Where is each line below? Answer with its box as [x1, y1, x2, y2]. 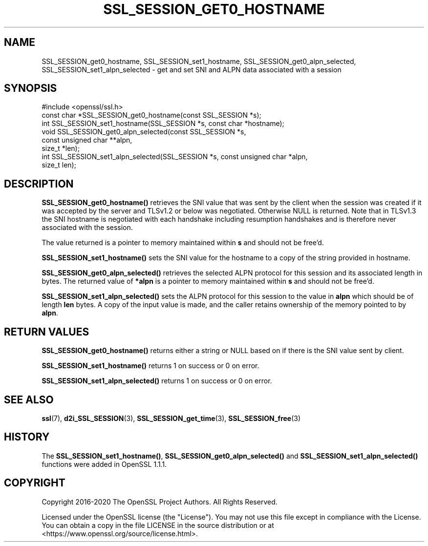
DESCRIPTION [4, 177, 74, 190]
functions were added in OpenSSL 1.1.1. [42, 460, 167, 468]
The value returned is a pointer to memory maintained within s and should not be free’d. [42, 238, 324, 247]
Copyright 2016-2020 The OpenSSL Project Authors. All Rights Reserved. [42, 497, 278, 506]
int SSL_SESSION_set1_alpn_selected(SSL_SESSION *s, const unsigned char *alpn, [42, 152, 308, 161]
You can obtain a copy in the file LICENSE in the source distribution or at [42, 521, 274, 529]
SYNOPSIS [4, 82, 57, 95]
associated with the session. [42, 223, 133, 232]
